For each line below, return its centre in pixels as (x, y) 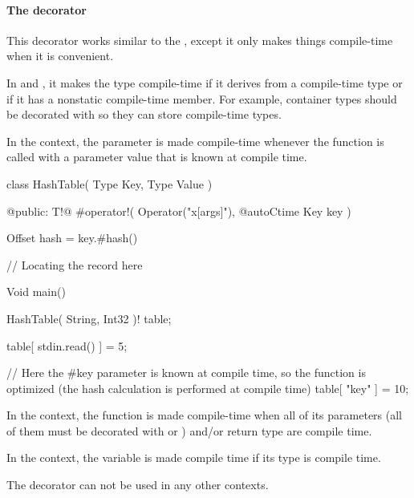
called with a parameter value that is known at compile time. (157, 157)
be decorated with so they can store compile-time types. (144, 114)
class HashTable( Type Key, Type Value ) (110, 183)
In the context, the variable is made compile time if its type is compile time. (194, 458)
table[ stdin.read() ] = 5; (67, 345)
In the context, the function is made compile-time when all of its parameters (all (204, 415)
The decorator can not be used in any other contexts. (138, 485)
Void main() (36, 292)
